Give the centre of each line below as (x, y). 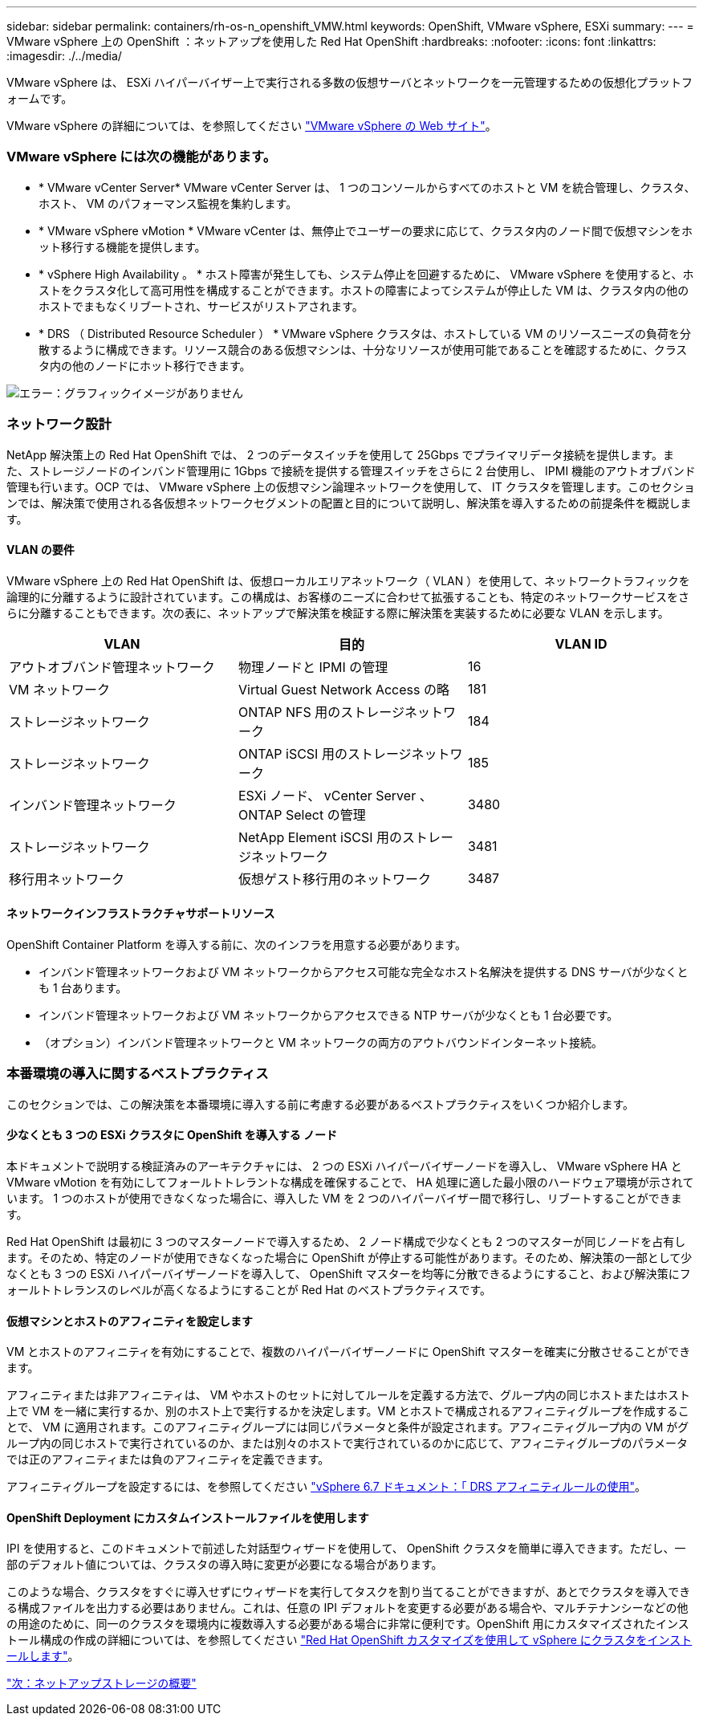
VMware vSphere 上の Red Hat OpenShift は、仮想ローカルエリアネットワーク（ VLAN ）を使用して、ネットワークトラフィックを (348, 580)
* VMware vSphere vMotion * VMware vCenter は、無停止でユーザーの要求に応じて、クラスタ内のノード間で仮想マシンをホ (366, 230)
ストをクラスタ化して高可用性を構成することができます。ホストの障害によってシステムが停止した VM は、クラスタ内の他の (364, 290)
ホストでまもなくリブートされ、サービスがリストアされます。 (201, 306)
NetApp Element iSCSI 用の (320, 837)
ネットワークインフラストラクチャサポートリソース (141, 914)
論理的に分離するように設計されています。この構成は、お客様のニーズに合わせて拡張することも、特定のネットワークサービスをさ (348, 596)
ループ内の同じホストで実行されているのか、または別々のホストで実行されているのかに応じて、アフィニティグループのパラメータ (347, 1443)
